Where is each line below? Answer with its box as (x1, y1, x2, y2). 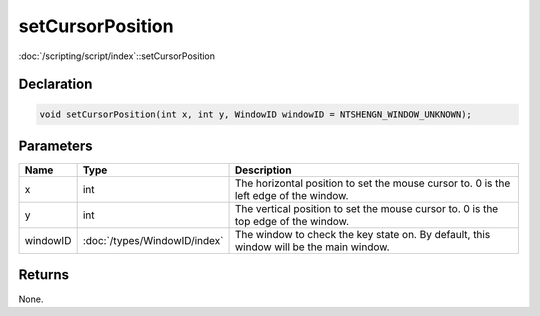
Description (234, 163, 292, 177)
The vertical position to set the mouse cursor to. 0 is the (234, 202, 499, 216)
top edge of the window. (234, 215, 350, 229)
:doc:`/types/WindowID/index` (82, 234, 224, 248)
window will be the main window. (234, 240, 390, 254)
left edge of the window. (234, 189, 349, 203)
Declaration (18, 76, 93, 93)
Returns (18, 266, 70, 284)
